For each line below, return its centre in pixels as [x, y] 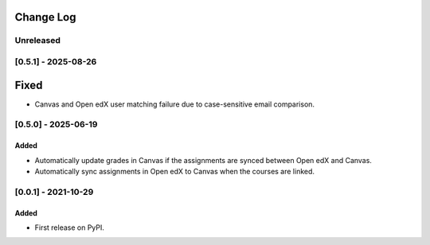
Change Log [45, 17]
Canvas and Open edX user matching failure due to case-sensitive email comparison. [174, 104]
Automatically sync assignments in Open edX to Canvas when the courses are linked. [174, 171]
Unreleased [38, 41]
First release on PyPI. [70, 227]
